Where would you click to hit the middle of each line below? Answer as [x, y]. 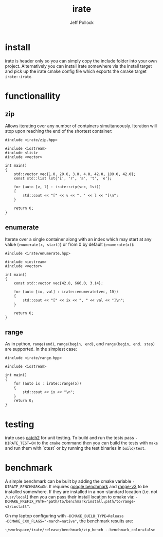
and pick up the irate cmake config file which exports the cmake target [76, 71]
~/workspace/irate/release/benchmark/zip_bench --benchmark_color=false [80, 530]
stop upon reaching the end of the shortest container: [59, 131]
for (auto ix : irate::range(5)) [48, 384]
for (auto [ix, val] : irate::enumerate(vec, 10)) [66, 292]
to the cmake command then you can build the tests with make [97, 443]
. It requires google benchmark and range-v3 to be [97, 487]
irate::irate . [19, 76]
